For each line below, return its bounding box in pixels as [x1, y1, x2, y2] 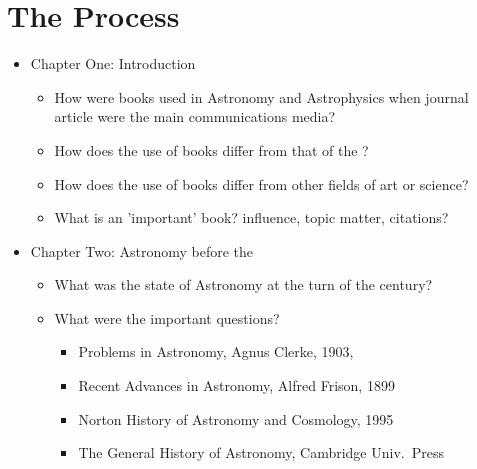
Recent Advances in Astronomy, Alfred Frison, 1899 [78, 375, 395, 396]
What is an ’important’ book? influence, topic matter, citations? [54, 207, 449, 228]
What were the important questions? [54, 307, 280, 328]
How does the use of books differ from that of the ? [54, 139, 369, 160]
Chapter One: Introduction [30, 53, 196, 74]
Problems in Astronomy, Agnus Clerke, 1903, [78, 341, 354, 362]
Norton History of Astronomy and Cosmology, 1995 [78, 408, 394, 429]
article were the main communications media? [54, 106, 336, 127]
